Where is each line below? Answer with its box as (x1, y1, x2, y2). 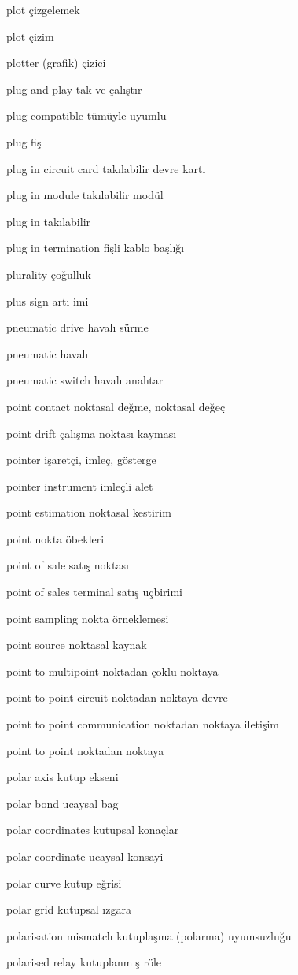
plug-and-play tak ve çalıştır (6, 80, 142, 97)
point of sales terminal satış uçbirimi (6, 584, 182, 600)
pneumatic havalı (6, 345, 89, 361)
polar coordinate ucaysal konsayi (6, 848, 164, 864)
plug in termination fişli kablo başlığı (6, 239, 185, 256)
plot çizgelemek (6, 2, 80, 17)
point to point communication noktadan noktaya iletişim (6, 716, 280, 732)
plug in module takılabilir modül (6, 187, 164, 203)
